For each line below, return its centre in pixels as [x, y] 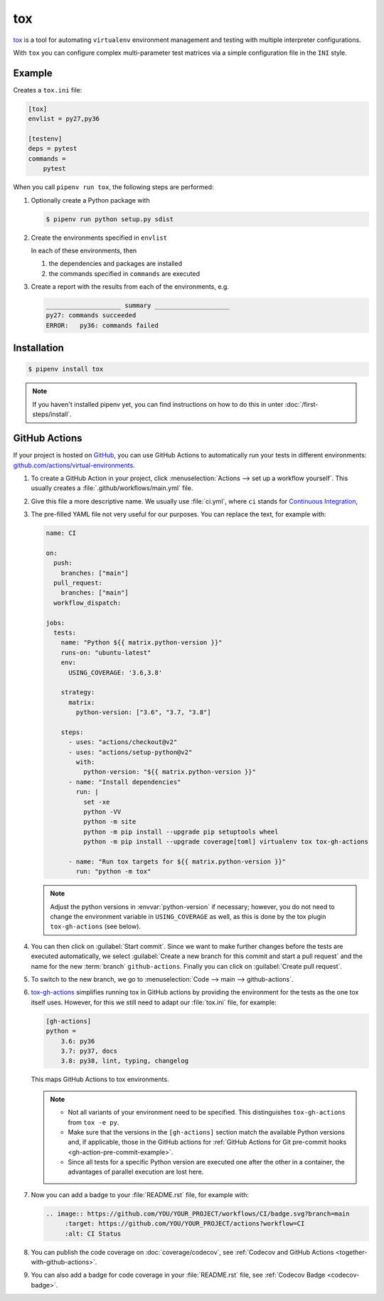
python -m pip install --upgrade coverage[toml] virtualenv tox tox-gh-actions [226, 842]
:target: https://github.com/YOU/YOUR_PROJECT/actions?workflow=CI [185, 1224]
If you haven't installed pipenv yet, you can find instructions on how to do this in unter [158, 404]
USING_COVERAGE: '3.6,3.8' [116, 673]
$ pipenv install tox [66, 369]
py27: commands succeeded [91, 315]
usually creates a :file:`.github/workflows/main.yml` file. [112, 488]
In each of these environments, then [84, 250]
